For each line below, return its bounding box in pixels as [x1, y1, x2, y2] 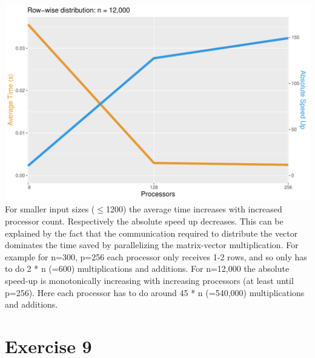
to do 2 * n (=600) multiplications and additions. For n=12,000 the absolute [5, 262, 290, 275]
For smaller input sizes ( [5, 203, 95, 215]
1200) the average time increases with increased [105, 203, 282, 215]
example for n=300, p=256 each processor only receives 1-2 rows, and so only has [5, 250, 307, 263]
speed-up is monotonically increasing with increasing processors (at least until [5, 274, 294, 287]
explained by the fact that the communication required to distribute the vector [5, 226, 298, 239]
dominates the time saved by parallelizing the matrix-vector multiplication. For [5, 238, 299, 251]
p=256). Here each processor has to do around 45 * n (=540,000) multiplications [5, 286, 305, 299]
